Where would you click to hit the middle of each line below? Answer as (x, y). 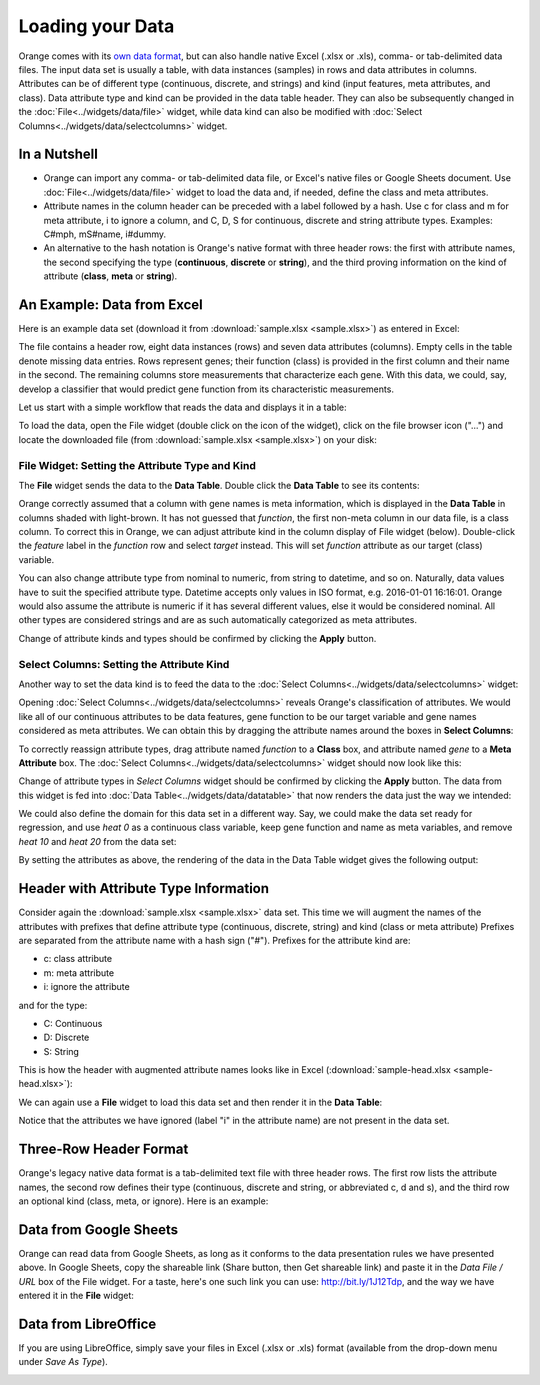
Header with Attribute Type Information (144, 888)
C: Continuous (73, 1023)
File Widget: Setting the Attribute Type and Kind (137, 465)
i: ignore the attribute (86, 987)
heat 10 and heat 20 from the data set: (97, 841)
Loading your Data (96, 26)
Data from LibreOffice (87, 1323)
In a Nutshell (58, 154)
